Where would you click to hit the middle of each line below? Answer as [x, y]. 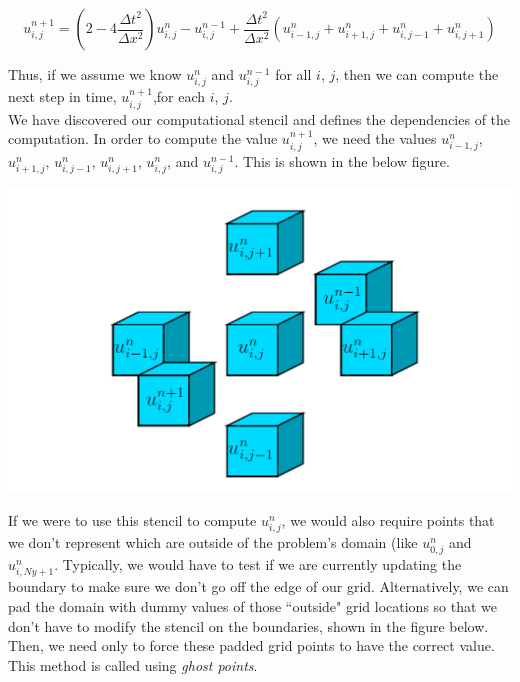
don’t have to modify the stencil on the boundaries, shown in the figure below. [248, 625]
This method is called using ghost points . [133, 664]
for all [293, 74]
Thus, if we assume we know [95, 74]
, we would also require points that [388, 520]
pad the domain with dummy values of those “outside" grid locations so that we [253, 606]
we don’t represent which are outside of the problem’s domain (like [213, 542]
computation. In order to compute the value [143, 138]
